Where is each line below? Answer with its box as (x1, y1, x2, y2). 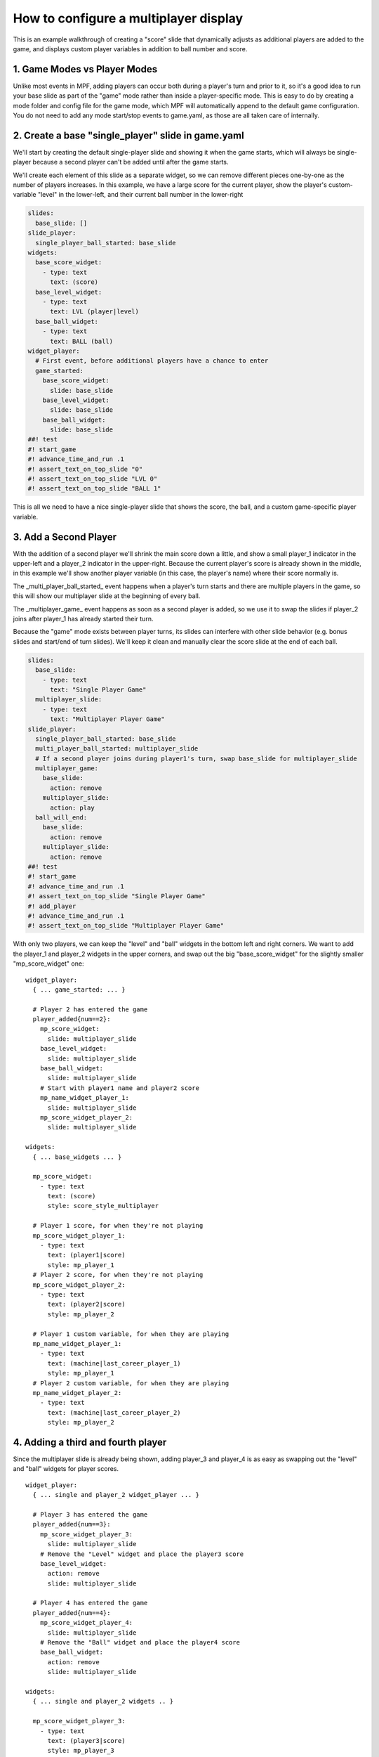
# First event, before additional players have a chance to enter (35, 357, 269, 365)
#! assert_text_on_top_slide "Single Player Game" (27, 893, 206, 900)
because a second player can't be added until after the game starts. (32, 158, 229, 167)
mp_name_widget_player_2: (32, 1389, 122, 1396)
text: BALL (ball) (50, 337, 114, 345)
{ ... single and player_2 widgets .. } (32, 1697, 174, 1706)
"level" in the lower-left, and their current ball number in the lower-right (37, 190, 244, 199)
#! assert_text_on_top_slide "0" (27, 465, 143, 473)
